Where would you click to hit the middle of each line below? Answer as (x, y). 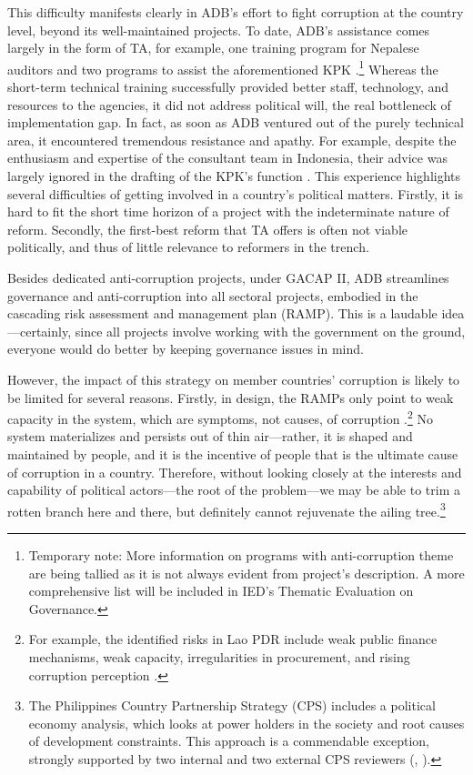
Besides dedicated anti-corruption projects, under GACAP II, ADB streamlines (228, 277)
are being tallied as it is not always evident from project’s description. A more (247, 573)
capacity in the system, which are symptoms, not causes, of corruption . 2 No (221, 417)
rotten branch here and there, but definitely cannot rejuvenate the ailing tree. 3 (226, 509)
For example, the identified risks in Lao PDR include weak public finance (233, 639)
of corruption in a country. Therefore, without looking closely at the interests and (235, 472)
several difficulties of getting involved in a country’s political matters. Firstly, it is (235, 193)
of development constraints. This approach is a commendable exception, (229, 741)
